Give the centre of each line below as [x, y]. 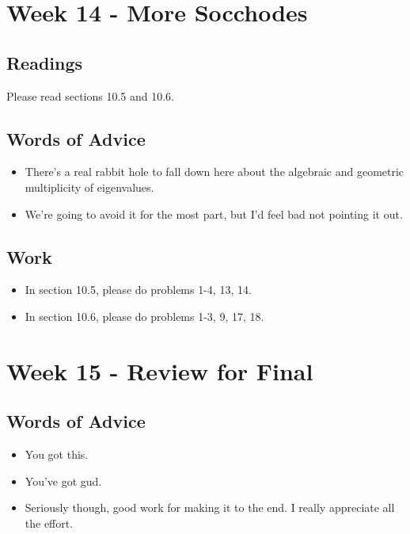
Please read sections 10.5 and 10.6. [91, 95]
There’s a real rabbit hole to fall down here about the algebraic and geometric [214, 172]
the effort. [49, 523]
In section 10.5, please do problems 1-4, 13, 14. [138, 290]
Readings [45, 62]
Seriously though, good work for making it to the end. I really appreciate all [210, 507]
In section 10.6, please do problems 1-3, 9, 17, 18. [144, 316]
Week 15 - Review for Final [160, 370]
